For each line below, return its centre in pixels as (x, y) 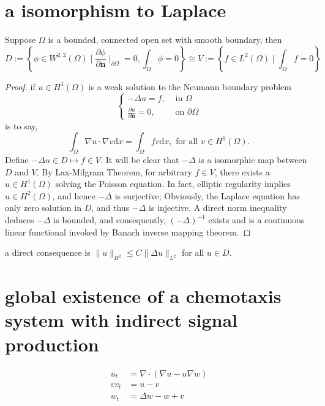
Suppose (21, 40)
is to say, (21, 125)
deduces (20, 220)
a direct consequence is (48, 252)
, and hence (74, 195)
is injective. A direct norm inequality (218, 208)
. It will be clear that (140, 160)
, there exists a (242, 171)
